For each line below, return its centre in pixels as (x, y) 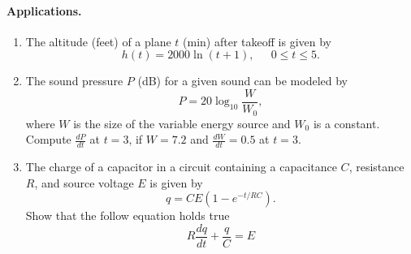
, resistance (376, 166)
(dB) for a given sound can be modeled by (242, 81)
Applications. (44, 10)
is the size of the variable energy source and (182, 123)
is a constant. (346, 123)
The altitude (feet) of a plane (98, 41)
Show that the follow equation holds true (128, 215)
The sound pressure (74, 81)
